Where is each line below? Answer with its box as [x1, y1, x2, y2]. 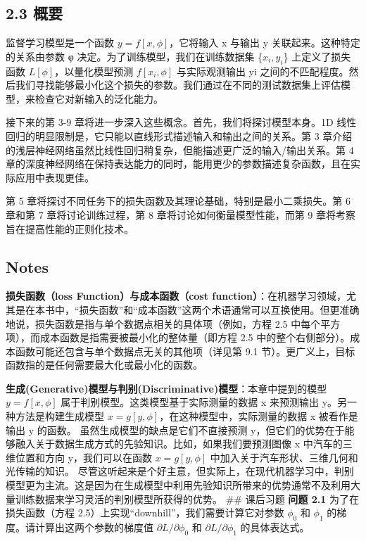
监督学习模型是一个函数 [6, 35, 114, 50]
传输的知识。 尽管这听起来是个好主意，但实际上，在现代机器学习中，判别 [15, 464, 354, 478]
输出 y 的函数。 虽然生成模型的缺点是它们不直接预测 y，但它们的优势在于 [6, 422, 345, 437]
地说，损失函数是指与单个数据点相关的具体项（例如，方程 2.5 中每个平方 [6, 316, 341, 331]
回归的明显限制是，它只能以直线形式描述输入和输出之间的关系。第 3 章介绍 [6, 128, 353, 143]
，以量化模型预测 [54, 63, 134, 78]
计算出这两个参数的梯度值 [34, 520, 153, 535]
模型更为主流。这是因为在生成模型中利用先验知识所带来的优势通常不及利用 [6, 478, 351, 492]
